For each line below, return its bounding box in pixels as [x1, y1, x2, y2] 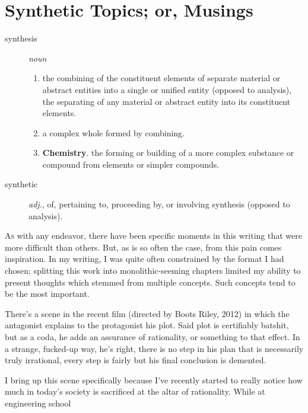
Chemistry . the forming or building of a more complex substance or [42, 146, 294, 159]
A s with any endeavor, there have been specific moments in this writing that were [5, 229, 302, 242]
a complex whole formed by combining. [42, 126, 185, 139]
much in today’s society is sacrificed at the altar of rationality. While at [5, 385, 265, 398]
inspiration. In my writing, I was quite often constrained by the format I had [5, 252, 284, 265]
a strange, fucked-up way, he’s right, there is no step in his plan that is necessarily [5, 342, 304, 354]
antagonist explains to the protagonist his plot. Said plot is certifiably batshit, [5, 319, 289, 331]
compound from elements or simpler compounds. [42, 158, 220, 170]
